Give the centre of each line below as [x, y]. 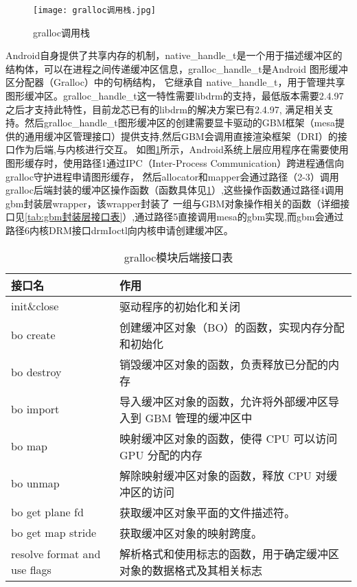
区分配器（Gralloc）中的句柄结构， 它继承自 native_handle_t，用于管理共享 [175, 82]
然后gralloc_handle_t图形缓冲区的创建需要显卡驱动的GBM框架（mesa [180, 123]
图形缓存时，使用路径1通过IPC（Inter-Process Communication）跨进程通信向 [175, 163]
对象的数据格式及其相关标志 [191, 570]
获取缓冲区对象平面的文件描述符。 [208, 512]
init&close [35, 306]
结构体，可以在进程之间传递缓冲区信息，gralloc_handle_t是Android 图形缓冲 [177, 68]
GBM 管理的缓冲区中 [199, 417]
